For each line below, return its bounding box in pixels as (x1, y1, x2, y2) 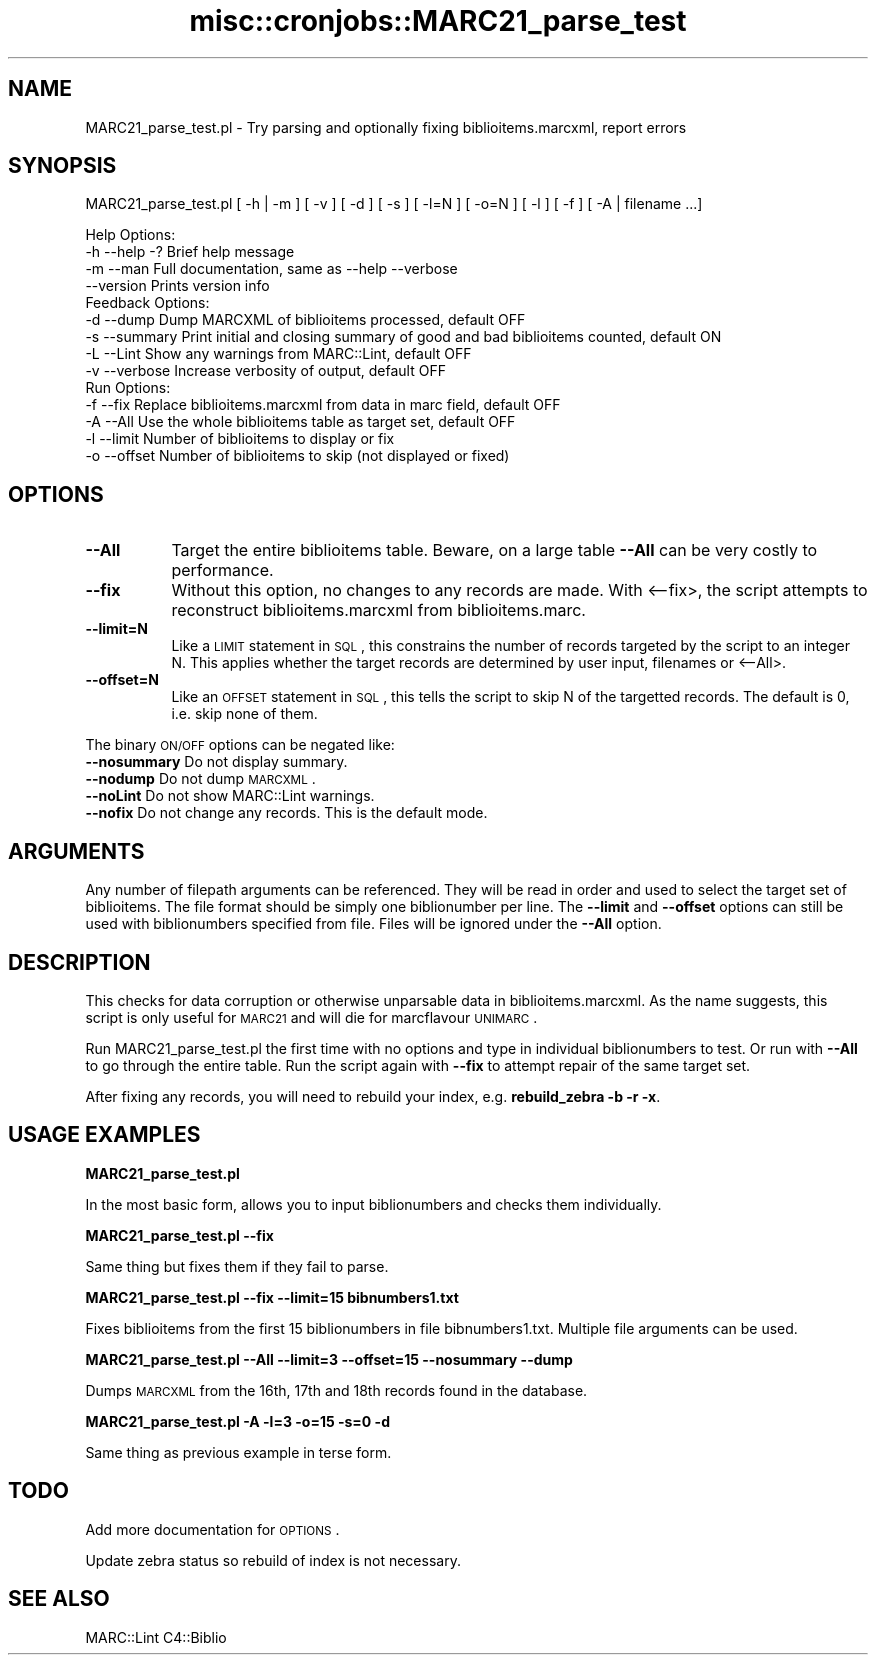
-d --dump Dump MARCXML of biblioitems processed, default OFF (85, 311, 526, 329)
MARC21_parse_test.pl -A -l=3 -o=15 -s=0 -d (85, 1412, 390, 1430)
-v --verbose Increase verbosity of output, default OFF (85, 362, 446, 380)
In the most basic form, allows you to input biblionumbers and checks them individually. (85, 1195, 662, 1213)
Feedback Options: (85, 294, 210, 312)
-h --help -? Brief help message (85, 243, 295, 261)
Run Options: (85, 379, 171, 397)
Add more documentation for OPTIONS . (85, 1520, 340, 1538)
